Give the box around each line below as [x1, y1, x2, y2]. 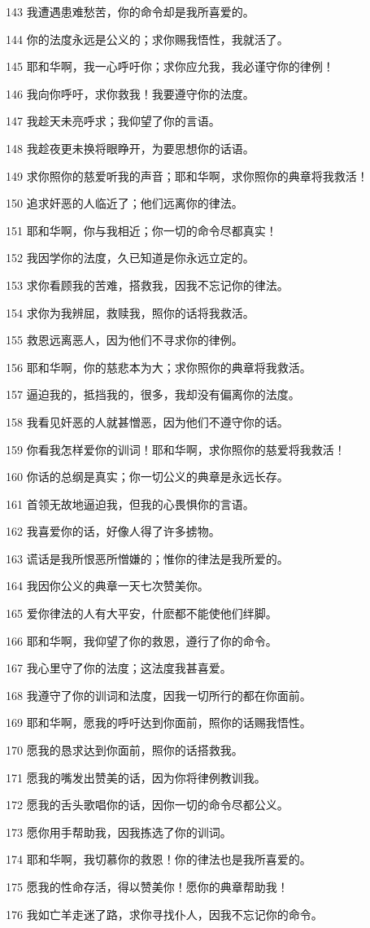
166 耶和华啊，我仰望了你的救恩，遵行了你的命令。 [6, 632, 277, 649]
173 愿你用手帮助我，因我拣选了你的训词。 [6, 823, 232, 840]
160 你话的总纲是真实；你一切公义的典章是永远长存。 [6, 468, 289, 485]
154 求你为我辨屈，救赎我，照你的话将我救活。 [6, 304, 255, 321]
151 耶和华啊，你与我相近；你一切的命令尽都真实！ [6, 221, 277, 239]
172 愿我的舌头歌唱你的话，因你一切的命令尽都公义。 [6, 796, 289, 813]
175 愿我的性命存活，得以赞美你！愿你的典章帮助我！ [6, 878, 289, 895]
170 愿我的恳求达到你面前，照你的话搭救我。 [6, 742, 243, 759]
